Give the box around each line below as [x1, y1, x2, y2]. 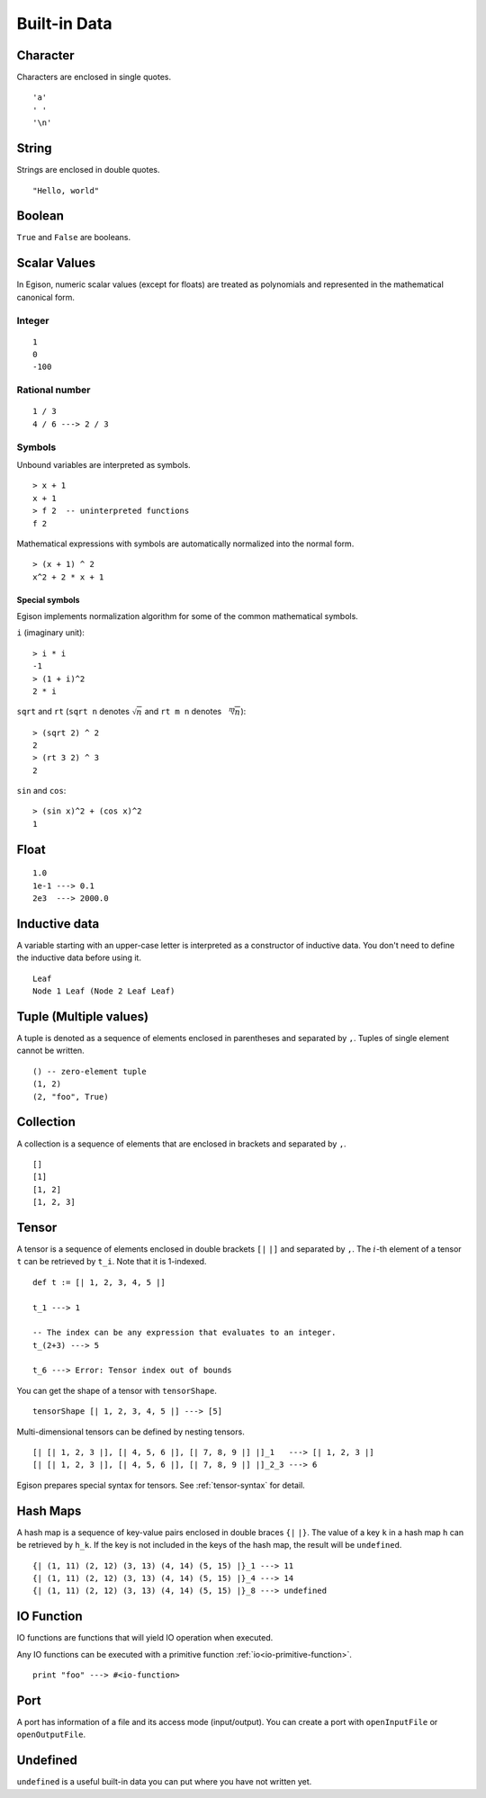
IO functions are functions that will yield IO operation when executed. [16, 1632, 274, 1643]
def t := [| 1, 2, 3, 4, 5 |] [32, 1277, 166, 1287]
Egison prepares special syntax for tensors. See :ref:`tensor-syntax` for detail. [16, 1479, 305, 1490]
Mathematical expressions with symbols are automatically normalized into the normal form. [16, 538, 355, 549]
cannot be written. [16, 1045, 85, 1056]
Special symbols [16, 594, 80, 605]
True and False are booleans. [16, 232, 131, 243]
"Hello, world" [32, 185, 100, 195]
